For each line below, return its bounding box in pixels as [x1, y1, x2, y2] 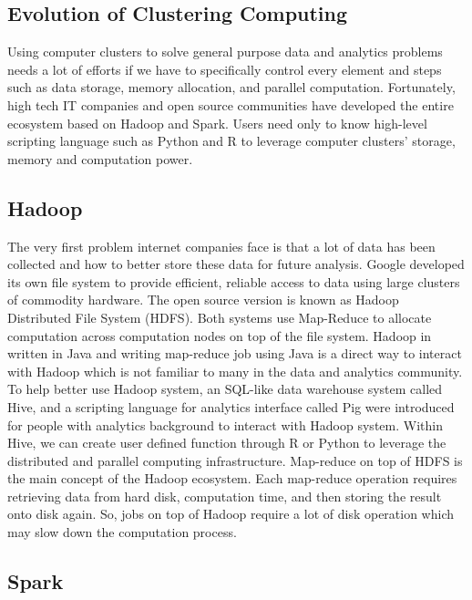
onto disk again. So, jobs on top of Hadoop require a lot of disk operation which [7, 504, 455, 523]
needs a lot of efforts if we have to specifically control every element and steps [7, 59, 442, 78]
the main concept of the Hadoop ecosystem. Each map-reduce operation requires [7, 469, 457, 488]
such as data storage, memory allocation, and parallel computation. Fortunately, [7, 78, 456, 97]
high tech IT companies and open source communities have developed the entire [7, 95, 454, 114]
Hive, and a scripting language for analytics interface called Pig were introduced [7, 397, 455, 416]
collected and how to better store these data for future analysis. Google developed [7, 254, 465, 274]
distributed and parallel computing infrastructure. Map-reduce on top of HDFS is [7, 450, 463, 470]
